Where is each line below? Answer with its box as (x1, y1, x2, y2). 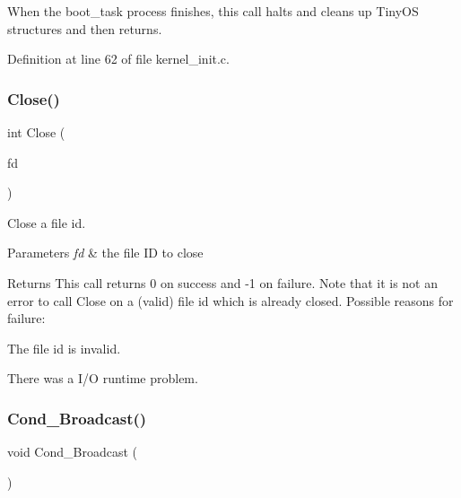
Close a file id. (7, 213, 86, 232)
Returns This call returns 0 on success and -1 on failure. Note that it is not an (7, 273, 438, 292)
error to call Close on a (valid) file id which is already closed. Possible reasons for (7, 291, 454, 310)
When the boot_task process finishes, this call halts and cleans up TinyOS (7, 2, 419, 20)
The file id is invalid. (7, 338, 121, 357)
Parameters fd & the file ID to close (7, 243, 204, 262)
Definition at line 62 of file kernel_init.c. (7, 49, 230, 68)
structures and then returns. (7, 19, 162, 38)
